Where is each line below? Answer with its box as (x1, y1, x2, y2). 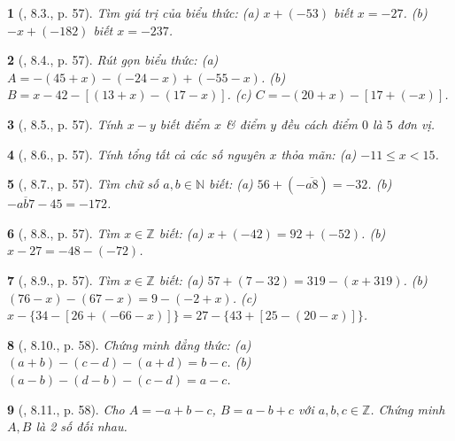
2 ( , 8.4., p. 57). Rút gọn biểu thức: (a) (7, 50, 219, 69)
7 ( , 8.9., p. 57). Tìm (7, 270, 120, 289)
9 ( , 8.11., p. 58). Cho (7, 399, 125, 418)
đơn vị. (397, 114, 436, 133)
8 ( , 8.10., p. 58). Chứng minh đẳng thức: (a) (7, 335, 251, 353)
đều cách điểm (281, 114, 358, 133)
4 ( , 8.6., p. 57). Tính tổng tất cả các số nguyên (7, 144, 266, 163)
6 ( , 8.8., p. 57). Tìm (7, 223, 120, 242)
